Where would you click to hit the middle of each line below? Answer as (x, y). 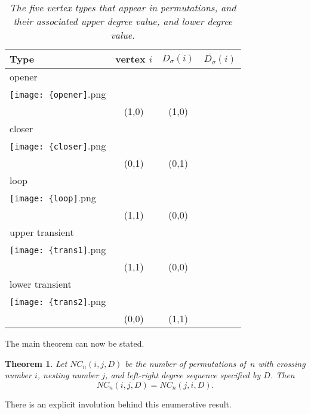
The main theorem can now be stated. (75, 343)
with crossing (282, 363)
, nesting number (68, 375)
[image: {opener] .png (58, 94)
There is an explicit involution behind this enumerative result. (118, 404)
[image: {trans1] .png (58, 249)
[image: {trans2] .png (58, 301)
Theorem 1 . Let (36, 363)
